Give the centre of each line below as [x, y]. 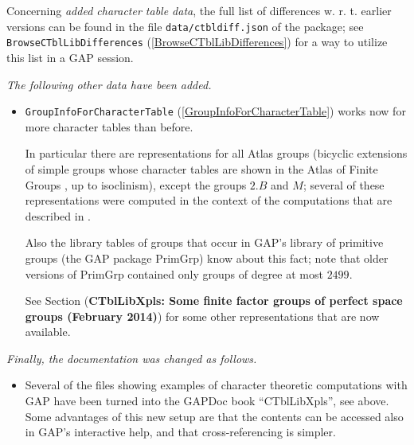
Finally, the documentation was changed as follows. [132, 358]
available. [48, 332]
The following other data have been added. [109, 84]
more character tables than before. [109, 126]
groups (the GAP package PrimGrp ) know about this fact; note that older [207, 258]
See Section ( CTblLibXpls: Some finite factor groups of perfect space [214, 301]
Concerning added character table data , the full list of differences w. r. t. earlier [199, 10]
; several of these [344, 184]
